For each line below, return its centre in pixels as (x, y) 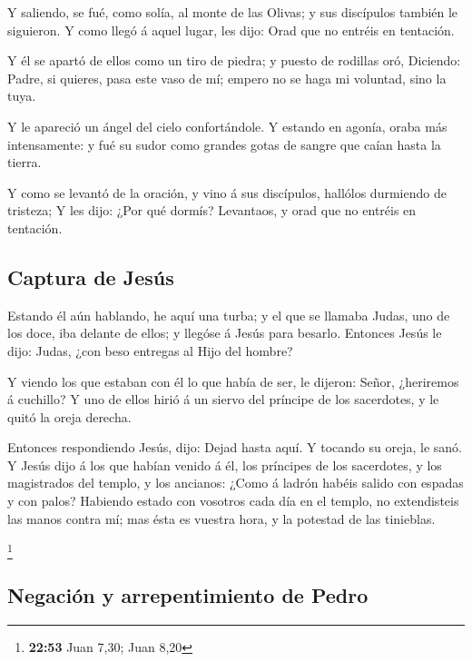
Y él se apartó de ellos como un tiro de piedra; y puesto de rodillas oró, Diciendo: (234, 60)
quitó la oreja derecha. (69, 416)
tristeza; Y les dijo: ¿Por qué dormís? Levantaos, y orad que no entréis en (212, 210)
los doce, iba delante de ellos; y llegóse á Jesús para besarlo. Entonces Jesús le (225, 333)
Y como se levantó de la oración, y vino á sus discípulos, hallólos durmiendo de (227, 192)
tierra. (25, 162)
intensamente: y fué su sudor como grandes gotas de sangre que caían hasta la (224, 144)
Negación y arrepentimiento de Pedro (188, 594)
